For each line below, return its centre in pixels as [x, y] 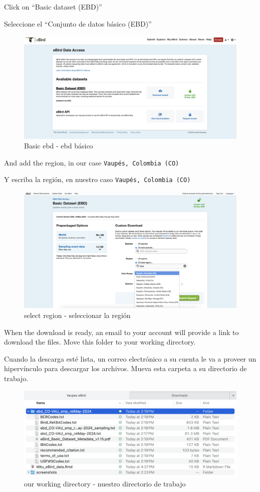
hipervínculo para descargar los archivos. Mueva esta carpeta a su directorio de [125, 368]
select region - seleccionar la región [77, 315]
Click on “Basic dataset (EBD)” [53, 7]
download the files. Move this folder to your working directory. [100, 342]
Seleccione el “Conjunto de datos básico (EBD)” [78, 23]
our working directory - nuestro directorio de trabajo [105, 484]
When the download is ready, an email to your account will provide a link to [121, 332]
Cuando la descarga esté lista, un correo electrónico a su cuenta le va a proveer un [130, 358]
